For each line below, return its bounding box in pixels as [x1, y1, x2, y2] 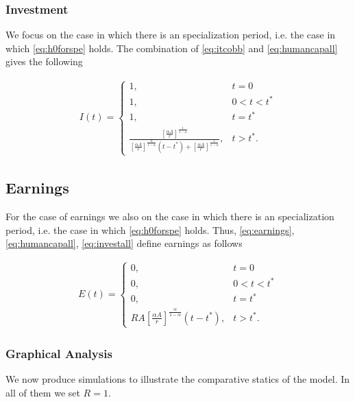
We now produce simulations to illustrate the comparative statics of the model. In [5, 372, 350, 386]
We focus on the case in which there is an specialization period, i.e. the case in [5, 27, 336, 42]
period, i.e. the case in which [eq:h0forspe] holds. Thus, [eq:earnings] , [5, 222, 295, 237]
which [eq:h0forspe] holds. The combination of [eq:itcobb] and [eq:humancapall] [5, 40, 338, 55]
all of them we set [5, 385, 80, 399]
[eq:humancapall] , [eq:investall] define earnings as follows [5, 236, 243, 250]
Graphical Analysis [5, 344, 112, 362]
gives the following [5, 54, 83, 69]
